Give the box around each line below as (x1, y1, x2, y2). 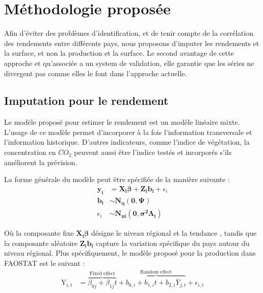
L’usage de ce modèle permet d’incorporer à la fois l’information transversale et (4, 126, 252, 137)
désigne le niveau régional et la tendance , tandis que (91, 228, 257, 238)
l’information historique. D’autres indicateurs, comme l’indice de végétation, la (4, 137, 250, 147)
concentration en (4, 147, 56, 157)
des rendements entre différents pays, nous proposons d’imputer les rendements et (4, 37, 259, 48)
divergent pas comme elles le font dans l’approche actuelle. (4, 67, 187, 78)
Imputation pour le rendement (4, 93, 169, 108)
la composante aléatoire (4, 237, 77, 248)
